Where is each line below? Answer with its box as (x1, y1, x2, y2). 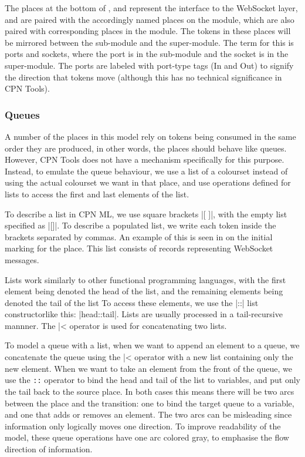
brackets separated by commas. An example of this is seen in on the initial (5, 230, 273, 243)
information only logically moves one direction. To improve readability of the (5, 419, 281, 432)
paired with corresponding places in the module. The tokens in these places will (5, 25, 291, 37)
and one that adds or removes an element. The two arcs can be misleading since (5, 408, 292, 421)
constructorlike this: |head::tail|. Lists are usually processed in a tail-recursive (5, 308, 283, 320)
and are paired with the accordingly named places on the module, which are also (5, 13, 294, 25)
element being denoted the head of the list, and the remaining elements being (5, 285, 283, 297)
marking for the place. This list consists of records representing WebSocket (5, 242, 273, 254)
